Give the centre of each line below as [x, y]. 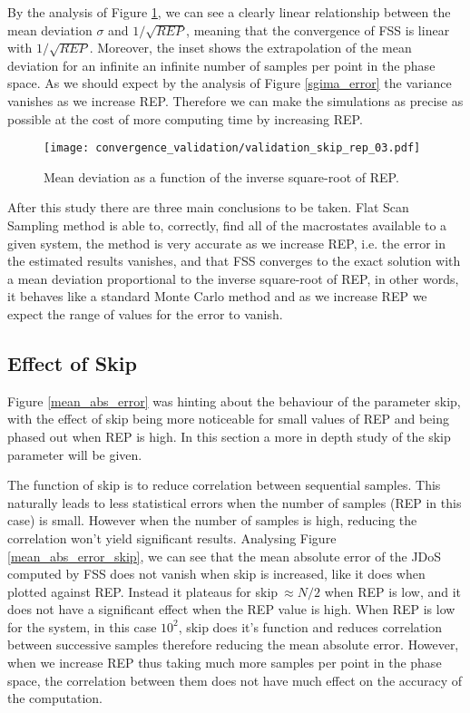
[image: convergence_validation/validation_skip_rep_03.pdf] [232, 148]
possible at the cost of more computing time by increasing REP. [185, 118]
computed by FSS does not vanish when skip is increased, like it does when [216, 574]
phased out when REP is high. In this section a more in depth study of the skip [229, 436]
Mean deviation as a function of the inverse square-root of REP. [221, 176]
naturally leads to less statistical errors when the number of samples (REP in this [235, 502]
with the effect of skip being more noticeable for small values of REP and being [228, 419]
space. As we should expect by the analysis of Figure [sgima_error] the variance [230, 83]
